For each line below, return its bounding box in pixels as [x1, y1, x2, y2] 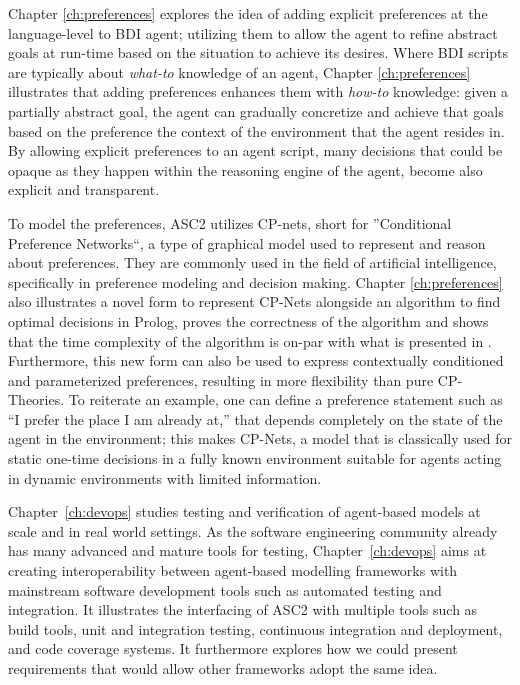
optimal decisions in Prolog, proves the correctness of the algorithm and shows [8, 310, 489, 331]
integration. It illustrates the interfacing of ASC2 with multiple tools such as [8, 599, 478, 620]
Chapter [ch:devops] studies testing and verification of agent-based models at [8, 501, 481, 522]
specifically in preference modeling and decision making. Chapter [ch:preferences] [8, 271, 503, 292]
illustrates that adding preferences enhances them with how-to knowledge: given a [8, 81, 509, 102]
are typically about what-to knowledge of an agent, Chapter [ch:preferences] [8, 61, 471, 82]
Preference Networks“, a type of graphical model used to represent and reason [8, 232, 486, 253]
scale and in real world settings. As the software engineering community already [8, 520, 498, 541]
